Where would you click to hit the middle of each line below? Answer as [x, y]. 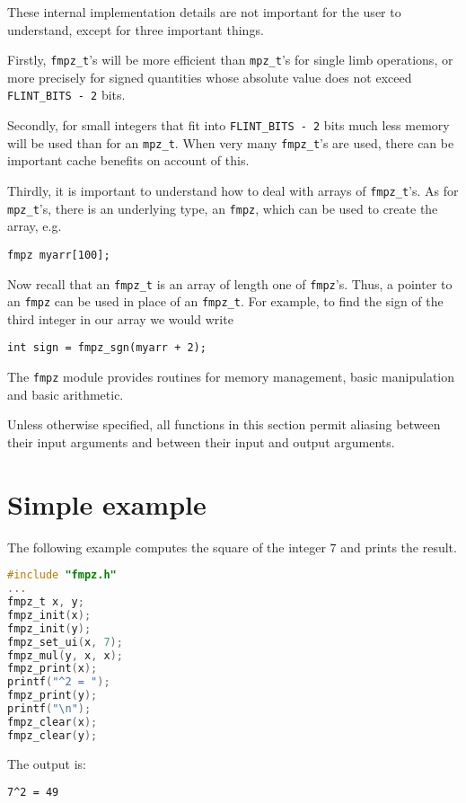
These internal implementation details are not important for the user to [204, 12]
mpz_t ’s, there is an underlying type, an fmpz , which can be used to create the [223, 208]
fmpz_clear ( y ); [53, 735]
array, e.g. [35, 226]
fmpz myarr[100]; [59, 255]
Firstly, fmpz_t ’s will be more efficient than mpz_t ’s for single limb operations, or [230, 60]
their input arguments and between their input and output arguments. [201, 441]
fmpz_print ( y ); [53, 696]
